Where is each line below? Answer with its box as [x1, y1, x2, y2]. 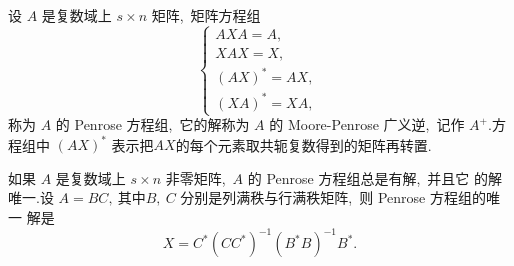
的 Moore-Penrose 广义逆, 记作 [269, 114, 465, 135]
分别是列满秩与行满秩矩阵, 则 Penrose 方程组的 [180, 187, 486, 208]
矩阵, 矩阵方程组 [151, 5, 261, 25]
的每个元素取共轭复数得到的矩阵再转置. [175, 134, 432, 155]
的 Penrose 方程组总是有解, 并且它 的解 [247, 167, 503, 188]
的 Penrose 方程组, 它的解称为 [55, 114, 250, 135]
